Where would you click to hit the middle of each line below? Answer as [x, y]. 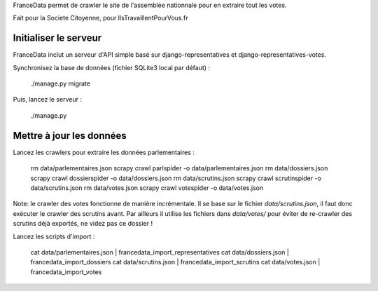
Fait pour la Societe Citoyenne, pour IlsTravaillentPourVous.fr [100, 18]
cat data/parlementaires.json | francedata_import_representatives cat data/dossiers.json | [160, 252]
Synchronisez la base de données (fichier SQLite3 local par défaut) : [111, 67]
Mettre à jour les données [70, 136]
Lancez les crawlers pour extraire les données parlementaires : [104, 152]
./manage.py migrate [61, 83]
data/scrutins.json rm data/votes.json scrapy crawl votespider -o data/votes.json [147, 188]
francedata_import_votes [66, 272]
